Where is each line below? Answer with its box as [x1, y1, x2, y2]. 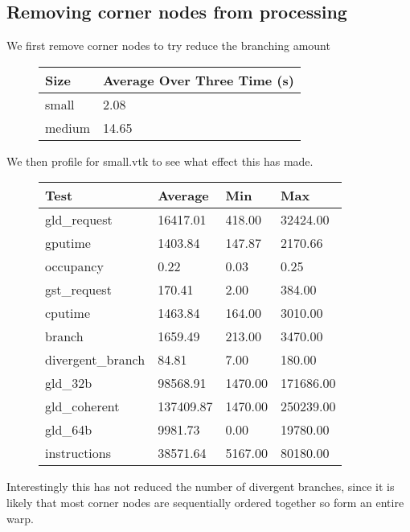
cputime [45, 303, 91, 323]
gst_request [45, 280, 112, 299]
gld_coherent [45, 397, 120, 416]
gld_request [45, 210, 113, 229]
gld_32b [45, 373, 92, 393]
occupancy [45, 257, 104, 276]
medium [45, 118, 91, 137]
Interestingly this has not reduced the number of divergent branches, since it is [6, 478, 395, 495]
